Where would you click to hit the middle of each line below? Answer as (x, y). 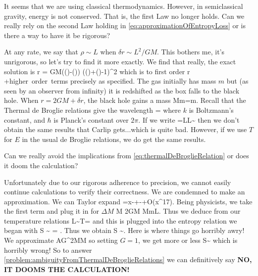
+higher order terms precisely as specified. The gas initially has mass (110, 81)
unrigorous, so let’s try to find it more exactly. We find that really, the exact (120, 61)
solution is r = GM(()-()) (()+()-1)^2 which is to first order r (97, 71)
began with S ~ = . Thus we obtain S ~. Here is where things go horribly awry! (124, 230)
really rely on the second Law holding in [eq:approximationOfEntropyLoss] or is (125, 25)
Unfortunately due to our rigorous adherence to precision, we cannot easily (118, 182)
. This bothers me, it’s (191, 52)
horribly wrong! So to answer (48, 250)
